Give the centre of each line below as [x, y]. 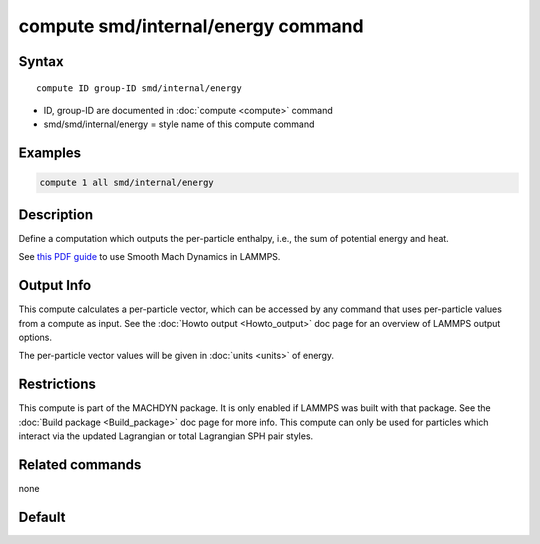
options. [35, 337]
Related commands [80, 464]
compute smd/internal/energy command [191, 26]
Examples [50, 153]
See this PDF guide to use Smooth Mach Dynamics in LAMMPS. [149, 257]
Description [56, 214]
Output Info [55, 285]
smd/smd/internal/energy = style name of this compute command [179, 124]
